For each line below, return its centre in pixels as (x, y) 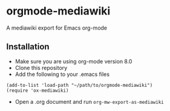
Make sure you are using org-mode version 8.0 (74, 61)
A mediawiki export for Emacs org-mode (57, 28)
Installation (28, 47)
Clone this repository (41, 68)
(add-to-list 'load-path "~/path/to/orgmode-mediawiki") (80, 85)
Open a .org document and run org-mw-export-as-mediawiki (90, 101)
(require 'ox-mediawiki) (38, 90)
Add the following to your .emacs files (62, 74)
